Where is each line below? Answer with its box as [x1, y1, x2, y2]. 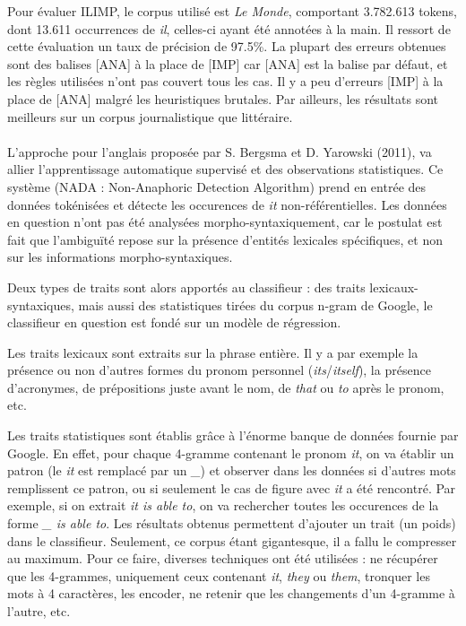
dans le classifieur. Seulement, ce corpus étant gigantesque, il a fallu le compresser [7, 531, 457, 550]
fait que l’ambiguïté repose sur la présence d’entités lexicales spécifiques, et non [7, 230, 443, 248]
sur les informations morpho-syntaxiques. [7, 248, 233, 266]
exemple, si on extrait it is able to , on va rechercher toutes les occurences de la [7, 496, 439, 515]
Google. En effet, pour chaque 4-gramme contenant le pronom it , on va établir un [7, 443, 454, 462]
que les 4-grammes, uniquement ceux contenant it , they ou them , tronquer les [7, 566, 430, 585]
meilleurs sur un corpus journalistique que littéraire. [7, 107, 293, 126]
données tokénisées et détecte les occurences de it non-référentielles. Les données [7, 195, 447, 213]
